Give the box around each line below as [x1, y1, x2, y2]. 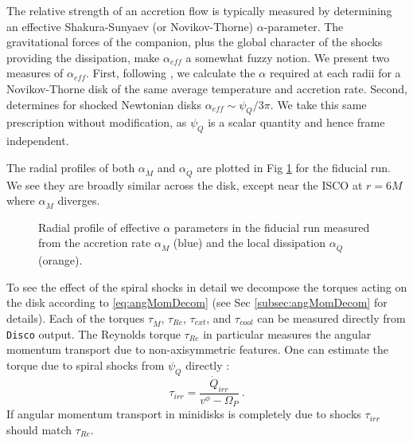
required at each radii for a [269, 65, 401, 81]
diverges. [57, 192, 100, 209]
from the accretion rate [38, 234, 151, 251]
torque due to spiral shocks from [6, 356, 165, 373]
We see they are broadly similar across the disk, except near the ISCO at [6, 176, 363, 193]
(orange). [38, 252, 83, 269]
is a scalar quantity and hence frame [208, 114, 385, 131]
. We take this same [270, 96, 367, 112]
